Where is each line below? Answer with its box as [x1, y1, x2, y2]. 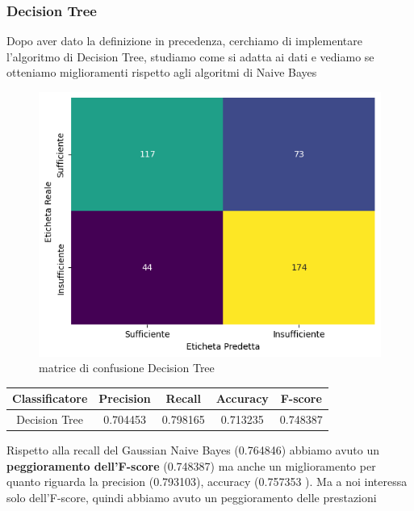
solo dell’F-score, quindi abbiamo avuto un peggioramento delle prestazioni [6, 489, 377, 506]
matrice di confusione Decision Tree [39, 359, 215, 376]
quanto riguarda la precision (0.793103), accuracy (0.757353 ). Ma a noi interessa [6, 473, 408, 490]
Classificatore [12, 390, 88, 407]
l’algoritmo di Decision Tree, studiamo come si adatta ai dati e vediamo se [6, 48, 374, 65]
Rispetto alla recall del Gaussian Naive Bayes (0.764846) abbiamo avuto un [6, 442, 380, 459]
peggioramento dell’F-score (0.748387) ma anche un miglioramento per [6, 457, 376, 474]
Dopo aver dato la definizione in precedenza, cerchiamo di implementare [6, 32, 362, 49]
